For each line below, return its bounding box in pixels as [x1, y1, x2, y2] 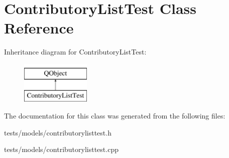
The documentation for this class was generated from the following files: [4, 110, 225, 121]
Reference [4, 17, 74, 38]
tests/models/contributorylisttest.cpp [4, 144, 119, 154]
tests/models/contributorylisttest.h [4, 127, 111, 137]
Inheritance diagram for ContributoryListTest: [4, 46, 147, 57]
